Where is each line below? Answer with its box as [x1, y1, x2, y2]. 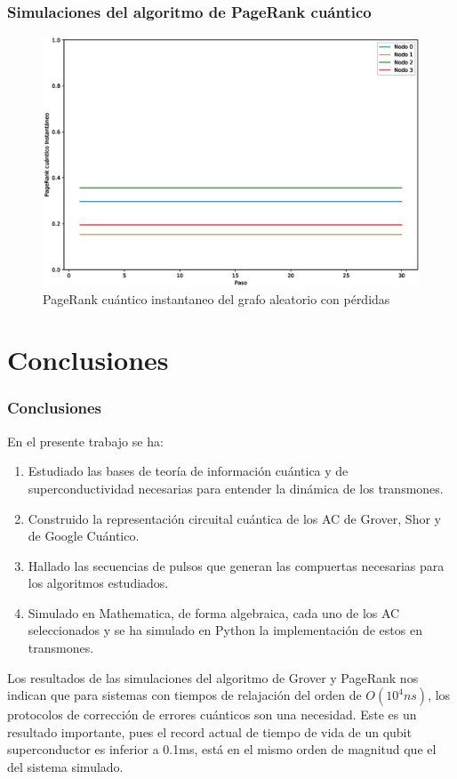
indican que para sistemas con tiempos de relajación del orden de [7, 686, 362, 704]
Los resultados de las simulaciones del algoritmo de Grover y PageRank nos [7, 668, 419, 687]
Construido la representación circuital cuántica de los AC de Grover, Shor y [28, 509, 441, 527]
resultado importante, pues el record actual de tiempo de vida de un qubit [7, 722, 412, 741]
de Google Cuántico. [28, 526, 140, 545]
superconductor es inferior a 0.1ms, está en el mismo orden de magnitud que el [7, 740, 437, 759]
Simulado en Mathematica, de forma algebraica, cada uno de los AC [28, 603, 400, 622]
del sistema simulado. [7, 758, 124, 776]
